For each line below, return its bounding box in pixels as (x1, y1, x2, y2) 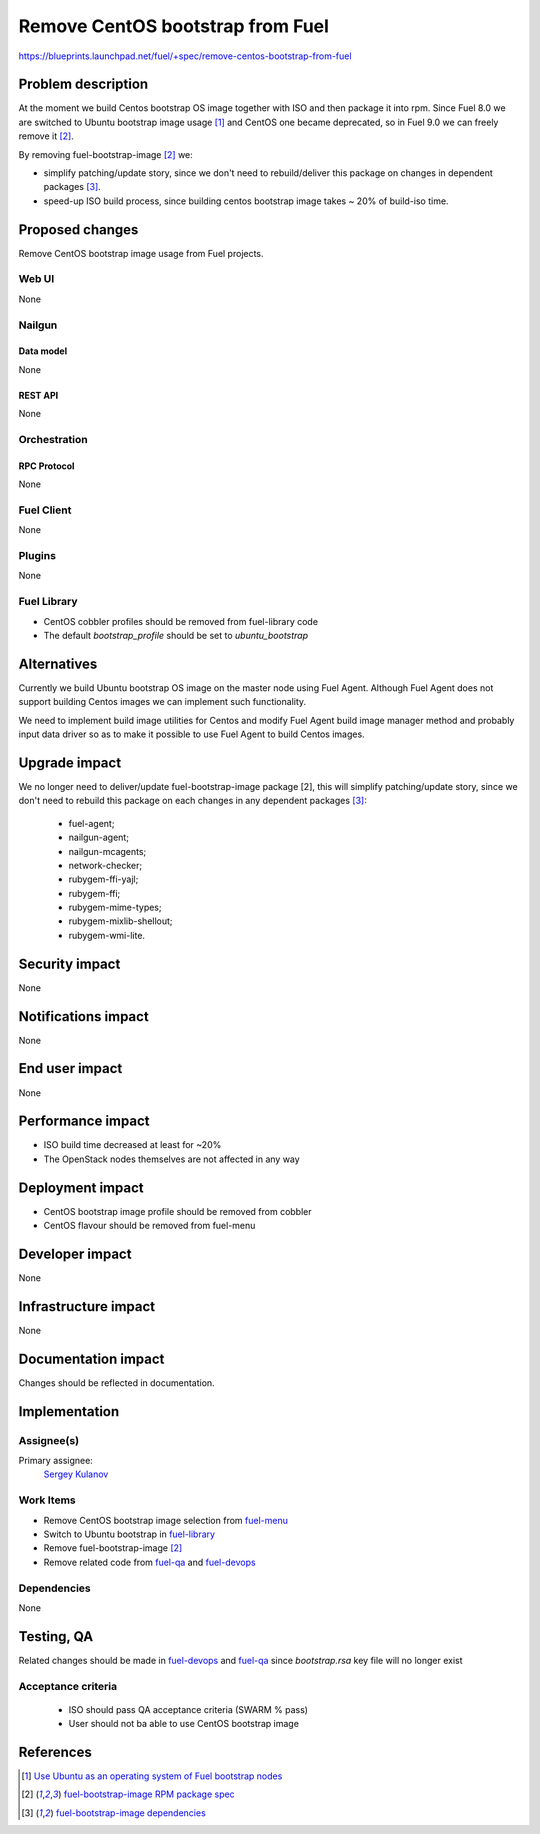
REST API (18, 389, 59, 401)
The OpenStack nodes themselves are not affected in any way (43, 1153, 300, 1165)
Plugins (18, 549, 57, 563)
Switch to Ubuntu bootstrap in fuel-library (43, 1528, 215, 1540)
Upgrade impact (18, 754, 122, 771)
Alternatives (18, 655, 98, 672)
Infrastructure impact (18, 1298, 156, 1315)
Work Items (18, 1493, 76, 1507)
